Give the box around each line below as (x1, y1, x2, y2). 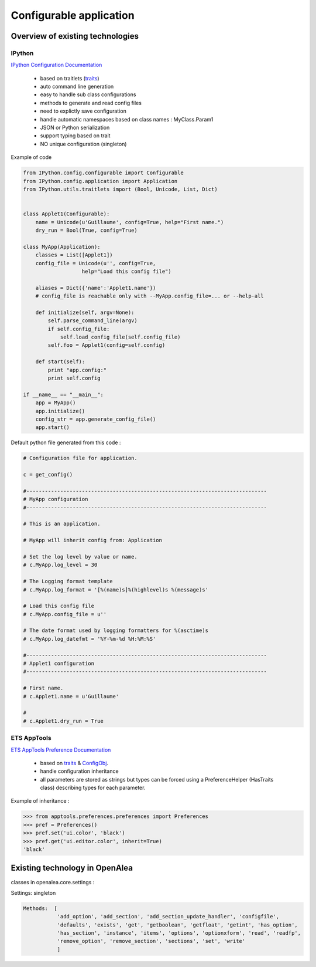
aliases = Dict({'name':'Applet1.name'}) (35, 285, 156, 291)
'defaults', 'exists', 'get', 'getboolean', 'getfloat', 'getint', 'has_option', (57, 921, 298, 928)
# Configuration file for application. (23, 455, 138, 462)
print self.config (47, 374, 101, 381)
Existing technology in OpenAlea (11, 863, 133, 873)
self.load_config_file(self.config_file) (60, 334, 181, 340)
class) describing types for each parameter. (40, 784, 146, 792)
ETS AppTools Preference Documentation (11, 746, 111, 753)
